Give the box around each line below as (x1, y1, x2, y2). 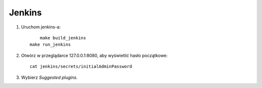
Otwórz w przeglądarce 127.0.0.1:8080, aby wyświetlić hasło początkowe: (21, 52, 168, 58)
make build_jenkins (39, 35, 86, 40)
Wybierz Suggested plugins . (21, 75, 78, 80)
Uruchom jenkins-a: (21, 24, 61, 30)
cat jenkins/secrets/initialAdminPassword (30, 64, 132, 69)
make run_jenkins (30, 42, 71, 48)
